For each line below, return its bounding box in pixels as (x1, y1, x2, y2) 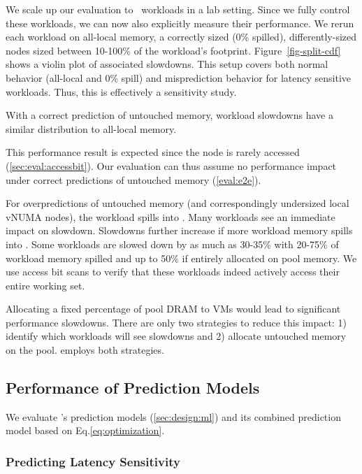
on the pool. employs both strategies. (6, 343, 164, 357)
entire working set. (6, 278, 85, 292)
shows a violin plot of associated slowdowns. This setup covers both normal (6, 57, 328, 71)
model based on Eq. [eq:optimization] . (6, 423, 165, 438)
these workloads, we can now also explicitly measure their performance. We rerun (6, 15, 354, 30)
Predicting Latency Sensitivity (6, 452, 180, 470)
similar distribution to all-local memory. (6, 121, 177, 136)
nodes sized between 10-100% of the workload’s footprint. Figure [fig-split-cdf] (6, 43, 341, 57)
